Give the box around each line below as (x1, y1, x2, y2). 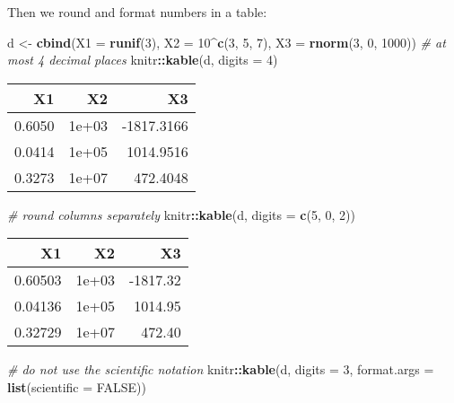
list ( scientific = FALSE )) (7, 377, 146, 396)
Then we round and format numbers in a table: (7, 3, 267, 21)
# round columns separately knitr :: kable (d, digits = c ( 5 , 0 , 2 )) (7, 205, 355, 223)
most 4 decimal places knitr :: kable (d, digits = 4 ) (7, 50, 278, 69)
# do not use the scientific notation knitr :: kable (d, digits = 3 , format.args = (7, 360, 434, 379)
